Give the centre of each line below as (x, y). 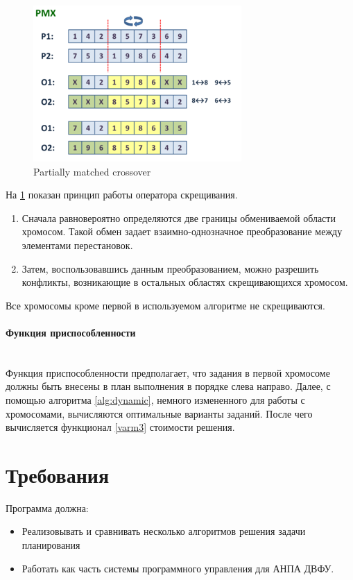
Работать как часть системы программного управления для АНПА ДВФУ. (178, 568)
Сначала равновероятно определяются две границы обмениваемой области (179, 217)
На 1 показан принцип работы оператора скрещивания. (122, 195)
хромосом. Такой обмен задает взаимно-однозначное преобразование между (182, 231)
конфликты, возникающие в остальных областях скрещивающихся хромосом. (185, 282)
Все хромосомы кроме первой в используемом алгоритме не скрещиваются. (165, 305)
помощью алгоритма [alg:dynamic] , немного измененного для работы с (155, 399)
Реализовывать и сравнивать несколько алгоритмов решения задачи (164, 531)
